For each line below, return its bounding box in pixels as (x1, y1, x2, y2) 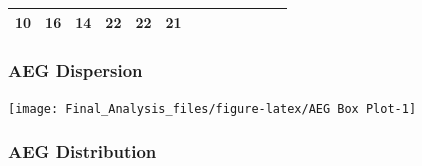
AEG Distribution (8, 139, 157, 164)
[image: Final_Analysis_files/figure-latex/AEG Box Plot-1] (8, 101, 417, 116)
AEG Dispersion (8, 57, 143, 82)
